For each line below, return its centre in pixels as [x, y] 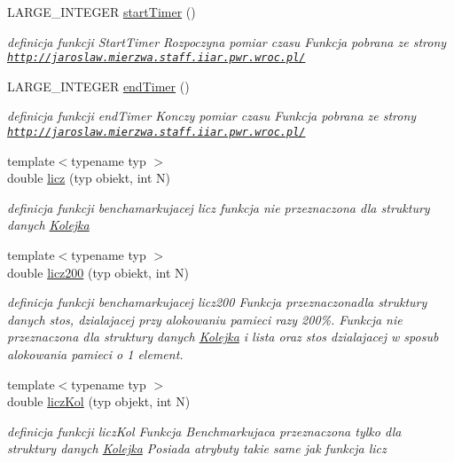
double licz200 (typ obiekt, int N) [98, 272]
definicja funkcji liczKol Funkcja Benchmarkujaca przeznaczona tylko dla [204, 431]
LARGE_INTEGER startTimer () [102, 12]
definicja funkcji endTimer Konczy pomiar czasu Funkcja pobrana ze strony [212, 116]
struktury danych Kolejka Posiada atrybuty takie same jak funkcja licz [197, 448]
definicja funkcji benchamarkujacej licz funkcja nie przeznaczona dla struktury [219, 207]
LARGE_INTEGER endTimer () [98, 86]
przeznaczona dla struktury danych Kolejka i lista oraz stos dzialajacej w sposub [223, 337]
